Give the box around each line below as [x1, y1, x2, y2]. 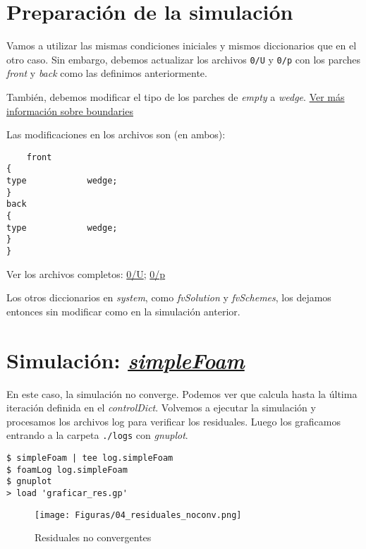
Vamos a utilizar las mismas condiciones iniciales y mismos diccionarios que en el [6, 38, 357, 53]
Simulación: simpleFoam [6, 345, 245, 375]
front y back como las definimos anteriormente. [6, 66, 207, 80]
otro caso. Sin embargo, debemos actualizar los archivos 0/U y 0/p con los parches [6, 52, 361, 66]
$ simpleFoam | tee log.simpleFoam [6, 453, 173, 463]
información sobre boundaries [6, 103, 133, 118]
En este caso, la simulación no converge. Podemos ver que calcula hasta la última [6, 386, 358, 401]
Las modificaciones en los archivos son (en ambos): [6, 127, 226, 142]
